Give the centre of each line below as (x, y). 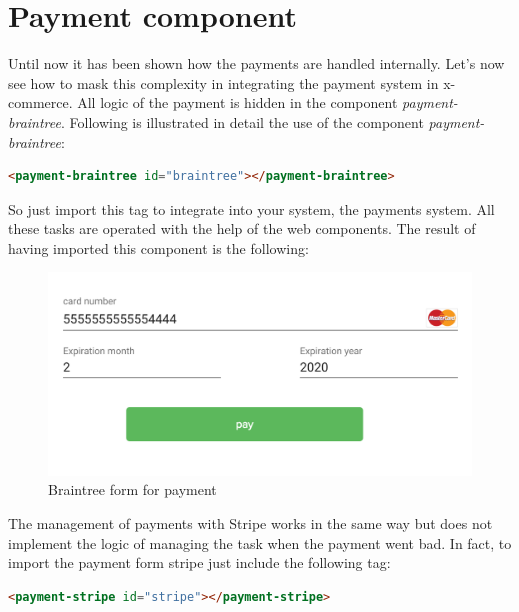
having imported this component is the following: (158, 247)
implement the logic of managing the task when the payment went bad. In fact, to (260, 542)
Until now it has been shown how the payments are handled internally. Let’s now (256, 63)
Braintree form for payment (132, 489)
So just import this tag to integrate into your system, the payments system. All (251, 208)
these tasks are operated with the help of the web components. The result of (242, 228)
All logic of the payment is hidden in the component (237, 102)
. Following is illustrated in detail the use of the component (242, 121)
